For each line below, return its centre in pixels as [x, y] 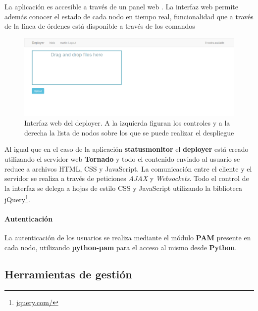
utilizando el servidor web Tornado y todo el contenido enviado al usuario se [122, 158]
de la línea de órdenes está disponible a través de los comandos [100, 26]
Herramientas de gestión [68, 274]
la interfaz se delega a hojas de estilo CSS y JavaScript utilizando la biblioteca [124, 188]
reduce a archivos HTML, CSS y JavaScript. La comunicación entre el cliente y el [128, 168]
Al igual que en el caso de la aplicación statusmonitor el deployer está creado [127, 149]
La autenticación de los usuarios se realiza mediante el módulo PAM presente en [128, 238]
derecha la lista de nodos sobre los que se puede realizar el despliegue [129, 132]
